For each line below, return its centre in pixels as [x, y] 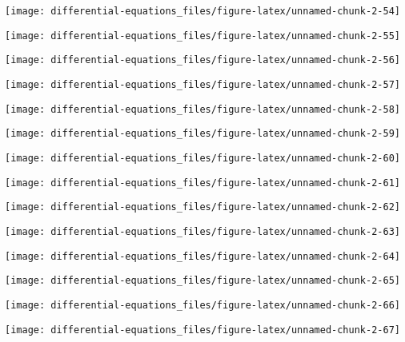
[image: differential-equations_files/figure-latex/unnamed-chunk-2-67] [202, 330]
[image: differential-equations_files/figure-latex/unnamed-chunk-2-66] [202, 305]
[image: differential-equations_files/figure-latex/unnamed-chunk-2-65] [202, 281]
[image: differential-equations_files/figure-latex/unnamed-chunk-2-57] [202, 84]
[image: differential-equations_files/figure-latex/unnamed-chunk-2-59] [202, 134]
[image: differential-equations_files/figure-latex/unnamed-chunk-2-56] [202, 60]
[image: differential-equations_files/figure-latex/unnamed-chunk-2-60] [202, 158]
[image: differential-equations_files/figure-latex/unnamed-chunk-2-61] [202, 183]
